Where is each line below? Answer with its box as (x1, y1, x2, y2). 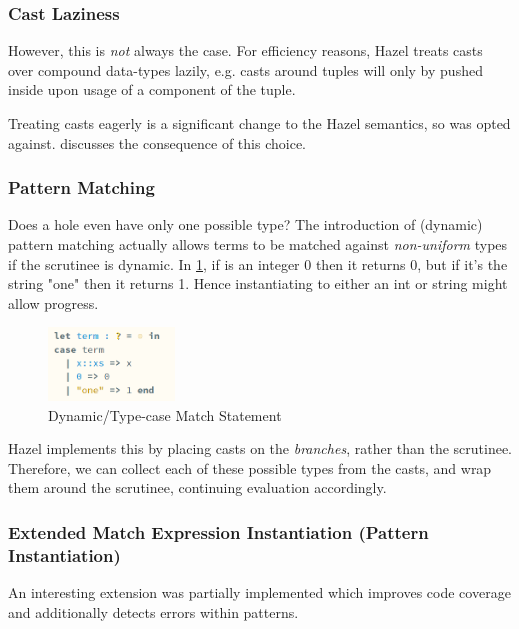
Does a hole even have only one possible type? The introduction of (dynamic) (8, 214, 483, 235)
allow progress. (8, 292, 99, 313)
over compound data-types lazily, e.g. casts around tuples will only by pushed (8, 59, 483, 80)
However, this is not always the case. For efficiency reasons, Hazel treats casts (8, 40, 483, 61)
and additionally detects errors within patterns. (8, 601, 299, 622)
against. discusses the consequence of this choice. (8, 132, 306, 153)
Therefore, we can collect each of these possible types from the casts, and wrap (8, 457, 492, 478)
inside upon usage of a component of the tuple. (8, 79, 296, 100)
